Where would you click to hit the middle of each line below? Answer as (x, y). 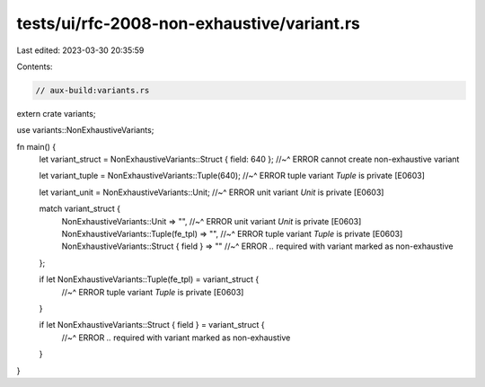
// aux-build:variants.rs (93, 90)
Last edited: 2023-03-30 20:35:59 (80, 50)
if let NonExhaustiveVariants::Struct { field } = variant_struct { (152, 325)
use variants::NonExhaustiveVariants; (85, 130)
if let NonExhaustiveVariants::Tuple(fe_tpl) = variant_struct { (149, 279)
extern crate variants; (56, 113)
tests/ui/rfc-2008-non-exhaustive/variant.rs (189, 23)
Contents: (35, 66)
